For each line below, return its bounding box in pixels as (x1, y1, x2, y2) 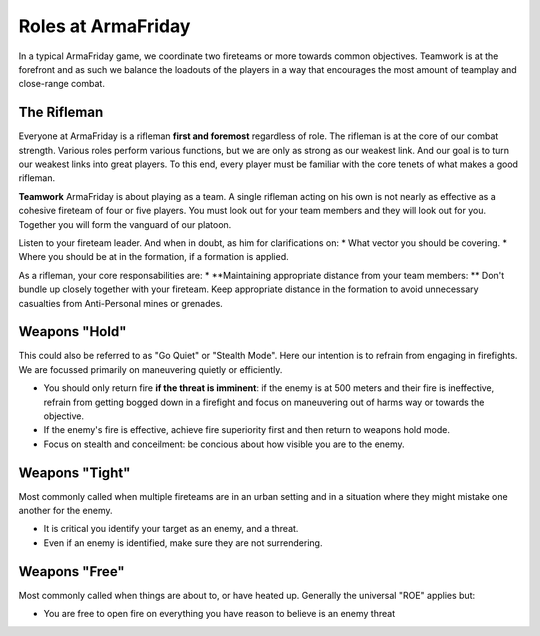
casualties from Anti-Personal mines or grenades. (18, 297, 224, 309)
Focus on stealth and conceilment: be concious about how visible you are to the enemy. (43, 438, 405, 450)
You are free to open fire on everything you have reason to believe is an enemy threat (43, 608, 395, 620)
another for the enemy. (18, 505, 114, 517)
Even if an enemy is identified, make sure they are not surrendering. (43, 536, 323, 549)
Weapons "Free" (18, 563, 125, 580)
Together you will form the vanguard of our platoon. (18, 218, 232, 230)
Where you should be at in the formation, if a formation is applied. (18, 251, 289, 263)
